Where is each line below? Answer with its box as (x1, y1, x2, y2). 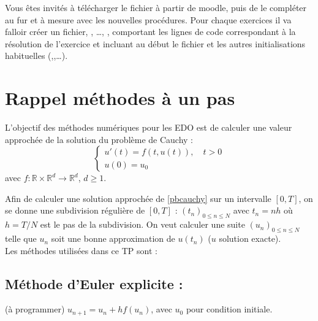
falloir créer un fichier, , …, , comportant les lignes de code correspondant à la (5, 25, 296, 38)
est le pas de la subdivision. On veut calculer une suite (40, 218, 245, 231)
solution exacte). (219, 232, 281, 245)
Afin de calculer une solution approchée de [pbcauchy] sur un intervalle (5, 191, 271, 204)
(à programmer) (5, 303, 65, 315)
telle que (5, 232, 37, 245)
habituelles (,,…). (5, 49, 68, 62)
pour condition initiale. (186, 303, 273, 315)
